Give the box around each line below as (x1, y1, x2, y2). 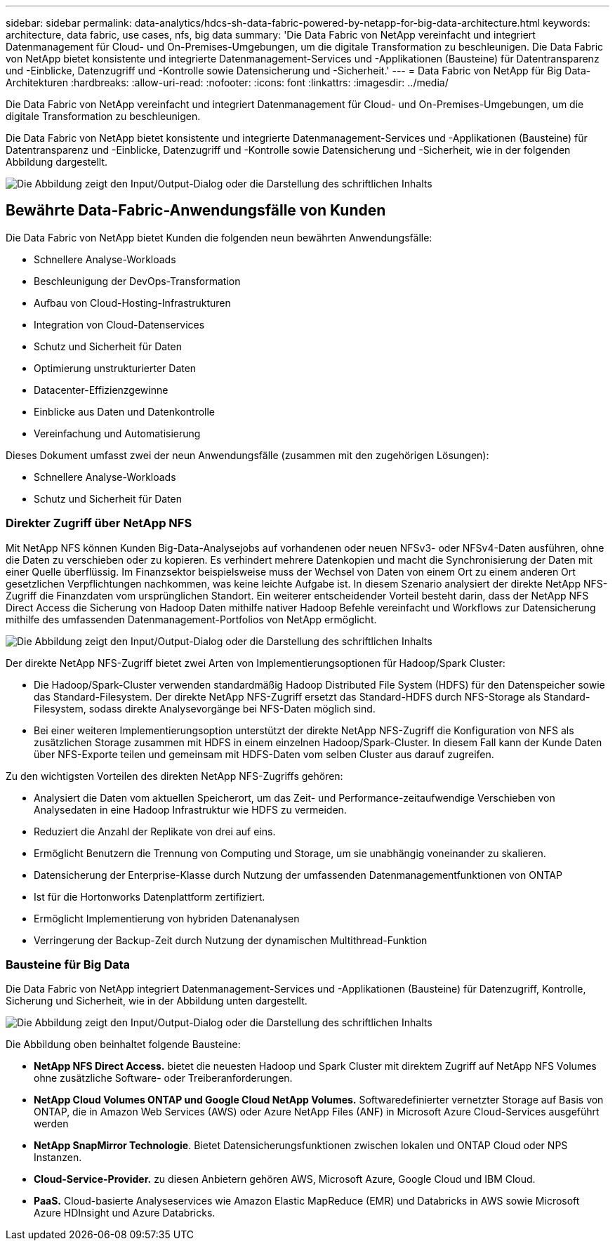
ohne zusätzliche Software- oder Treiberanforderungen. (34, 1072, 293, 1085)
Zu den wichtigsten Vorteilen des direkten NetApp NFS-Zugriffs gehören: (6, 769, 343, 782)
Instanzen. (34, 1151, 82, 1164)
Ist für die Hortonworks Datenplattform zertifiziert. (34, 890, 265, 903)
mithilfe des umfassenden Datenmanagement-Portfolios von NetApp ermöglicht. (6, 613, 377, 625)
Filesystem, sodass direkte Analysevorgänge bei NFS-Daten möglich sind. (34, 702, 376, 715)
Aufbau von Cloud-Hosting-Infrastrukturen (34, 296, 231, 309)
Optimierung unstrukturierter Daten (34, 362, 197, 374)
